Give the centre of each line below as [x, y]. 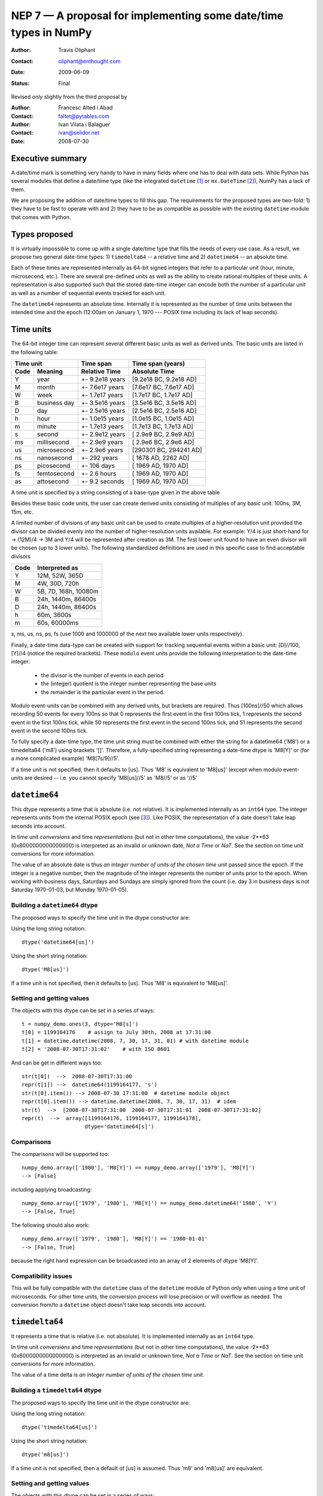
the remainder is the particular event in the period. [103, 692]
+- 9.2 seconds [103, 482]
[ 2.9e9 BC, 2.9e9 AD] [163, 434]
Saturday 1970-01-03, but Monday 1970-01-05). [70, 890]
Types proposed [42, 234]
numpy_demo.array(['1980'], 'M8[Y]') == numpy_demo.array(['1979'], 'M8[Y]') [138, 1167]
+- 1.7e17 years [102, 395]
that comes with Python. [41, 217]
